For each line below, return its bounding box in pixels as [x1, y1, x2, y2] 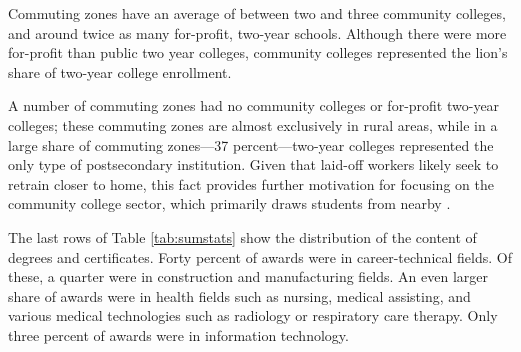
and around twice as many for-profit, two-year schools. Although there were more [8, 22, 507, 43]
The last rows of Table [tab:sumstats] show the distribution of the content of [8, 226, 477, 247]
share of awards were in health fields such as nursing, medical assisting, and [8, 285, 471, 306]
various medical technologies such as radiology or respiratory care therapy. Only [8, 305, 498, 326]
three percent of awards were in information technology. [8, 324, 349, 345]
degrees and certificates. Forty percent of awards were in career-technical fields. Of [8, 246, 512, 267]
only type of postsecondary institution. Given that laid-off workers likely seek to [8, 154, 499, 175]
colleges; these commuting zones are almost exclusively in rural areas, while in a [8, 114, 498, 135]
